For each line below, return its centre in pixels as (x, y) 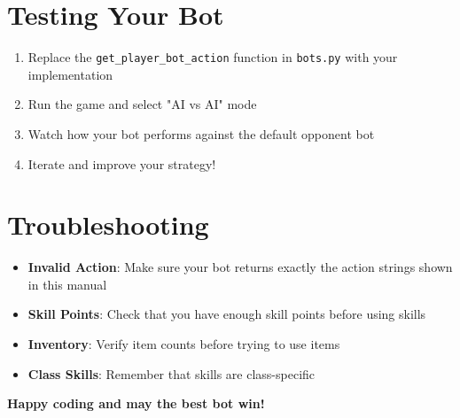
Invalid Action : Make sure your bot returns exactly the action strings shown (240, 267)
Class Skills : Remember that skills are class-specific (172, 373)
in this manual (67, 284)
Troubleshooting (108, 224)
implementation (70, 74)
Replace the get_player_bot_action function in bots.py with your (213, 57)
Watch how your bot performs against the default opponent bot (201, 133)
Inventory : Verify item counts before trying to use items (184, 344)
